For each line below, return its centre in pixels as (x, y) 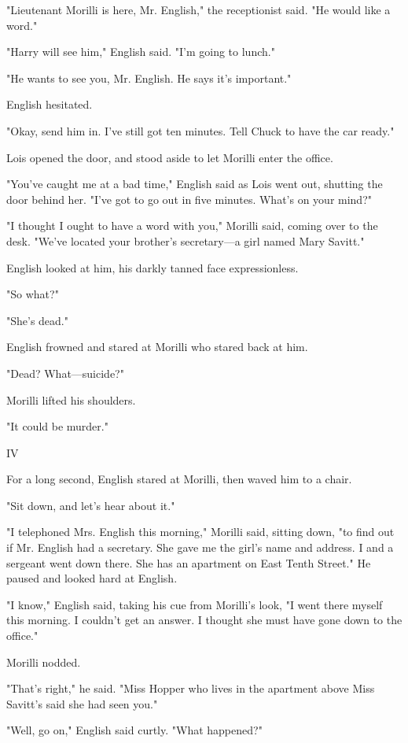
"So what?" (33, 294)
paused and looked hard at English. (92, 578)
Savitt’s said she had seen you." (82, 703)
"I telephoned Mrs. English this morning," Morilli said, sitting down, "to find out (200, 532)
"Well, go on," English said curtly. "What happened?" (134, 730)
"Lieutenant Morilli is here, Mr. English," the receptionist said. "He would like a (198, 9)
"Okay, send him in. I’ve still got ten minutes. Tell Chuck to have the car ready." (200, 130)
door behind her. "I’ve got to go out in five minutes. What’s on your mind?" (189, 199)
